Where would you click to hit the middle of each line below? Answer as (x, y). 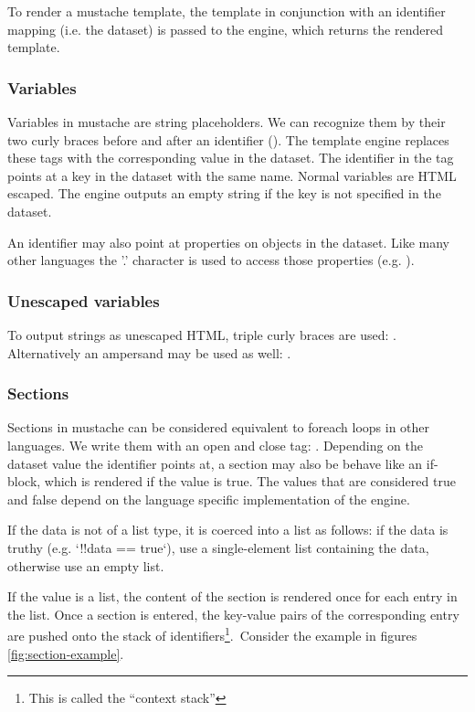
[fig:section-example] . (66, 653)
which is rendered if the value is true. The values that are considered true (250, 481)
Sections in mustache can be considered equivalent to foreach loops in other (219, 427)
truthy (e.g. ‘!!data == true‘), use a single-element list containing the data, (218, 547)
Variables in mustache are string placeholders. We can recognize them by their (227, 122)
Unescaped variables (84, 300)
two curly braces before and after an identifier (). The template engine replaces (228, 139)
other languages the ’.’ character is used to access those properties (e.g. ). (211, 260)
